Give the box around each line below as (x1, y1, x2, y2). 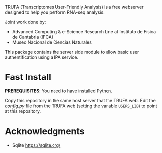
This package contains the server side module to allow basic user (5, 49, 139, 55)
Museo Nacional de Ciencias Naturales (12, 39, 92, 45)
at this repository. (5, 108, 41, 114)
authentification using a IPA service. (5, 54, 78, 60)
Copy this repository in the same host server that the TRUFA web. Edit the (5, 97, 156, 103)
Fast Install (5, 72, 51, 83)
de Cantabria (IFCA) (12, 34, 54, 40)
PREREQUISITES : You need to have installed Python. (5, 88, 112, 94)
